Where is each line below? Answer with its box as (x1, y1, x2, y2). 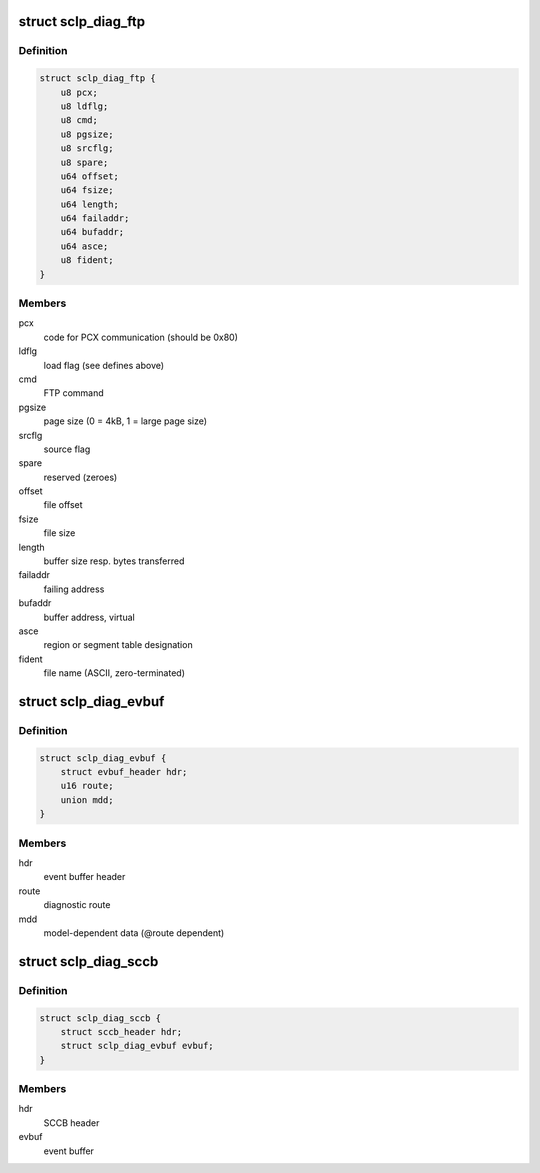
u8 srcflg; (60, 143, 114, 154)
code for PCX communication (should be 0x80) (43, 331, 239, 343)
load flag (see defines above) (43, 359, 165, 371)
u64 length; (60, 198, 120, 210)
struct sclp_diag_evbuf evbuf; (60, 1040, 214, 1052)
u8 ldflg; (60, 100, 109, 112)
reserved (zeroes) (43, 471, 118, 483)
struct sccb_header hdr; (60, 1026, 183, 1037)
